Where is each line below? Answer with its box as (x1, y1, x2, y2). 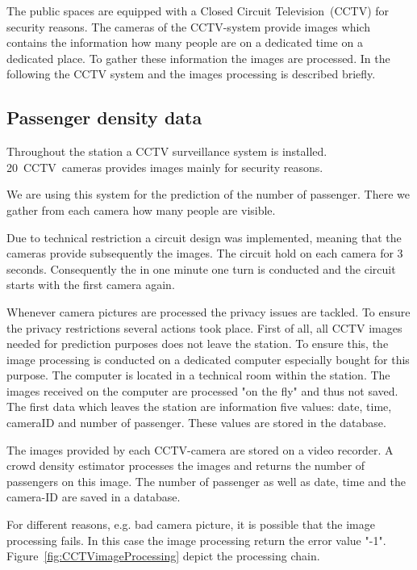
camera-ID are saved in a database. (6, 488, 181, 505)
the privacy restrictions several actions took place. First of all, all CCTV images (6, 319, 402, 336)
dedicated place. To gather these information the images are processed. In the (6, 49, 390, 66)
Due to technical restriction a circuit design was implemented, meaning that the (6, 228, 402, 245)
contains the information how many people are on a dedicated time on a (6, 34, 363, 51)
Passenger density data (6, 105, 202, 130)
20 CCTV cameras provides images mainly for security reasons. (6, 158, 323, 175)
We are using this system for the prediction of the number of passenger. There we (6, 186, 410, 203)
